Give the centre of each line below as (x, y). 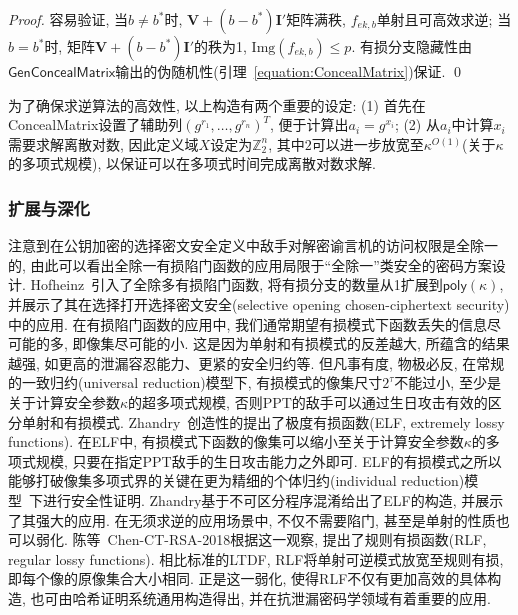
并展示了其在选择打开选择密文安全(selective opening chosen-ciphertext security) (259, 303)
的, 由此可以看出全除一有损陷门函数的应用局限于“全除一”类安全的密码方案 (250, 264)
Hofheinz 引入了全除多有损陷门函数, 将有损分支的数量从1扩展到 (236, 284)
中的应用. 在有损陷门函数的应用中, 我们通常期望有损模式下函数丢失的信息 (248, 323)
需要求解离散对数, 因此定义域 (103, 143)
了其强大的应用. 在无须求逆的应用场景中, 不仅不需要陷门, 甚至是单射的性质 (252, 519)
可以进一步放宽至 (367, 143)
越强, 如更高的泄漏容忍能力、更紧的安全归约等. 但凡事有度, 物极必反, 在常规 (256, 362)
